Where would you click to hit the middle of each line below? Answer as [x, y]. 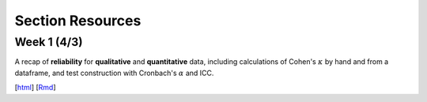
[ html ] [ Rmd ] [35, 88]
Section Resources [78, 21]
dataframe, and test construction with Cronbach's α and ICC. [114, 73]
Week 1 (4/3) [49, 42]
